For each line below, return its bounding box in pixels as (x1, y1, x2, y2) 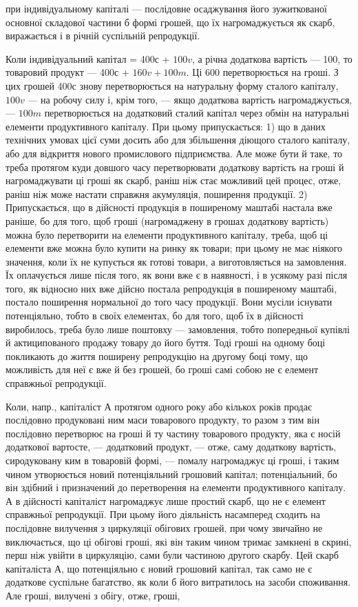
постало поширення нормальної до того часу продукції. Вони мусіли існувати (6, 295, 333, 309)
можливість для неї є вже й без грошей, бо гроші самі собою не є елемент (6, 362, 319, 377)
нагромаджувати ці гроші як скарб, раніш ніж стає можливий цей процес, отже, (6, 173, 341, 188)
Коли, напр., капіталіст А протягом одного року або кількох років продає (6, 399, 312, 413)
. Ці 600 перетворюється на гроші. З (186, 65, 339, 79)
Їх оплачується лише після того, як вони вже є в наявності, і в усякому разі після (6, 268, 348, 282)
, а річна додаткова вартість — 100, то (191, 51, 352, 66)
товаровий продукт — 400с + (6, 65, 129, 79)
